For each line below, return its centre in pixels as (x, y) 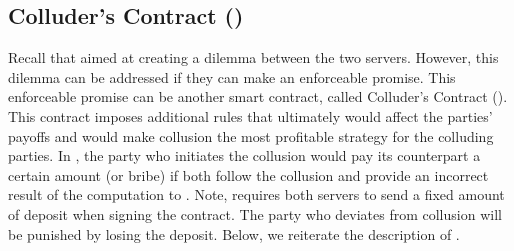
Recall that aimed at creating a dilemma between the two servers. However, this (253, 57)
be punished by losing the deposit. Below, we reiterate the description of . (234, 233)
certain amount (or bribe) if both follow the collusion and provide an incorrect (248, 174)
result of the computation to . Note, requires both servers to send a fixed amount (256, 194)
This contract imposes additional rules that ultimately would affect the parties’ (250, 115)
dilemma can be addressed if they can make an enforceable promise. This (232, 76)
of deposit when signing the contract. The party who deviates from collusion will (255, 213)
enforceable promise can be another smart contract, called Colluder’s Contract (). (258, 96)
